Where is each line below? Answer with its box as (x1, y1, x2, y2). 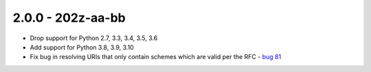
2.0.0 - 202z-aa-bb (12, 10, 126, 25)
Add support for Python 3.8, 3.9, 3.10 (30, 43, 134, 51)
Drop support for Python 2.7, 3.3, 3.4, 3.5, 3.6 (30, 34, 158, 42)
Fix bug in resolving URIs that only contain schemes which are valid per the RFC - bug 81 (30, 53, 282, 61)
